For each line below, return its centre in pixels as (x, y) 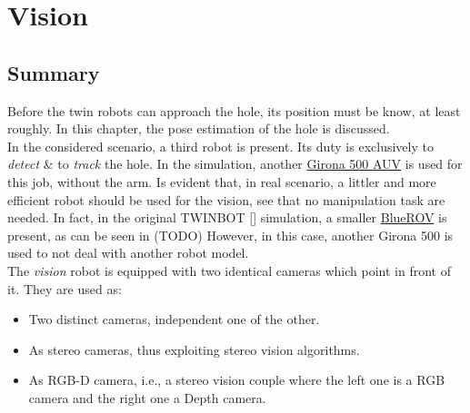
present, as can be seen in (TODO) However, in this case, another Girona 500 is (230, 235)
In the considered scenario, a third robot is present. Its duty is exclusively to (220, 146)
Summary (54, 72)
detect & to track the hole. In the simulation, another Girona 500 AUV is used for (235, 164)
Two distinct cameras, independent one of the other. (174, 319)
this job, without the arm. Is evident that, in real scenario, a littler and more (222, 181)
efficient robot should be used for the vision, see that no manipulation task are (226, 199)
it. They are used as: (65, 288)
